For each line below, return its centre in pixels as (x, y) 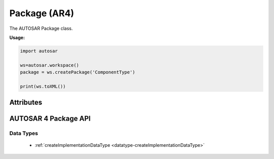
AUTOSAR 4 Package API (50, 119)
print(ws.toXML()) (43, 86)
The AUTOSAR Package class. (41, 28)
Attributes (26, 103)
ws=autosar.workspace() (50, 65)
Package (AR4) (42, 13)
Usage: (17, 37)
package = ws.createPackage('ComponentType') (78, 72)
